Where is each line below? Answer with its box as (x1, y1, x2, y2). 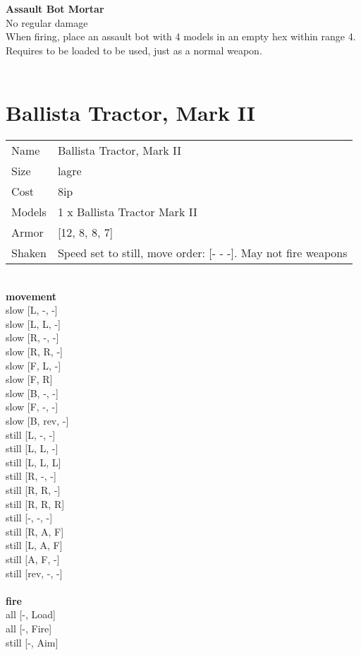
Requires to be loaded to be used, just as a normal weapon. (6, 42, 262, 57)
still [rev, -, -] (6, 565, 63, 580)
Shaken (11, 244, 47, 261)
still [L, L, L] (6, 454, 61, 469)
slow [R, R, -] (6, 344, 63, 359)
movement (6, 288, 56, 303)
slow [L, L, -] (6, 316, 61, 331)
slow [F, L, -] (6, 358, 61, 372)
